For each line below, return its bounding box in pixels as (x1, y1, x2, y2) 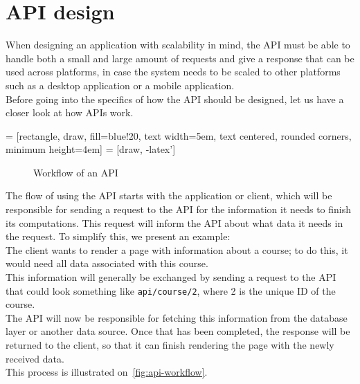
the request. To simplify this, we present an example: (6, 229, 231, 244)
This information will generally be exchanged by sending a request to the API (6, 270, 336, 284)
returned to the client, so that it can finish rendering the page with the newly (6, 338, 334, 352)
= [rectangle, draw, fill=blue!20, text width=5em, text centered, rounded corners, (6, 128, 352, 143)
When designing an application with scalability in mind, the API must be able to (6, 37, 350, 52)
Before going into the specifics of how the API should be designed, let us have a (6, 91, 344, 106)
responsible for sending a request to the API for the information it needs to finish (6, 202, 352, 217)
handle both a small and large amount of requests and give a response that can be (6, 51, 354, 65)
